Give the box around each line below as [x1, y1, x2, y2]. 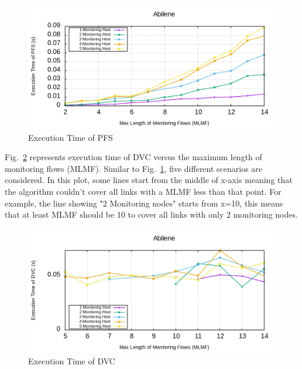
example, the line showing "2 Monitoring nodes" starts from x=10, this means [5, 197, 283, 209]
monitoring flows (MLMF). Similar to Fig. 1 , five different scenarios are [5, 162, 263, 174]
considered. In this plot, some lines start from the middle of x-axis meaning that [5, 174, 293, 186]
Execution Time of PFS [28, 131, 113, 143]
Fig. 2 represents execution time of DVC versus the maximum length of [5, 151, 262, 163]
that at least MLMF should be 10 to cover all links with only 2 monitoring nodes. [5, 208, 298, 221]
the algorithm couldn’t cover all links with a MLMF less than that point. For [5, 185, 282, 197]
